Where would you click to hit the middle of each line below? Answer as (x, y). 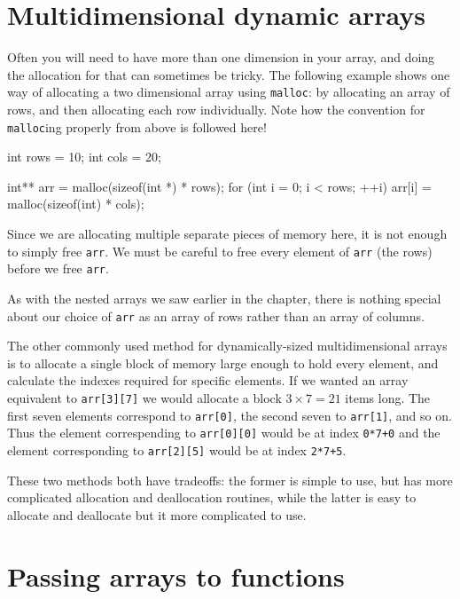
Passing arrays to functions (176, 575)
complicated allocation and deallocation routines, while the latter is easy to (212, 497)
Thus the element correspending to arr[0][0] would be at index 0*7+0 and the (224, 433)
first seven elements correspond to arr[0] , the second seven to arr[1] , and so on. (230, 415)
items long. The (388, 397)
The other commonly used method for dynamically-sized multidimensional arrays (227, 346)
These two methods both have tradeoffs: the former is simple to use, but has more (230, 480)
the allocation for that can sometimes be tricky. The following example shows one (229, 74)
